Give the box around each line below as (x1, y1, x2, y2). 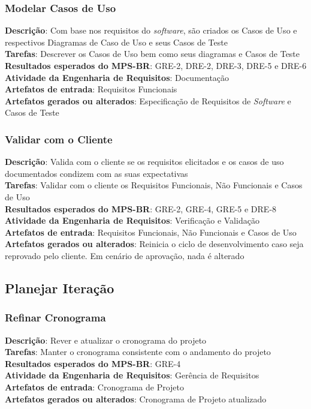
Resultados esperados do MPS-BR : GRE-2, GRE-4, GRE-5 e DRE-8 (5, 202, 277, 215)
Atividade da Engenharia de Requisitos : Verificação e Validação (5, 214, 259, 227)
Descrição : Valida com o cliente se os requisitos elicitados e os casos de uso (5, 155, 284, 168)
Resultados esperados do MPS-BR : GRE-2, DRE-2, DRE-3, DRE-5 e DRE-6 (5, 59, 307, 71)
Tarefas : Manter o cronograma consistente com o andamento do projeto (5, 345, 271, 358)
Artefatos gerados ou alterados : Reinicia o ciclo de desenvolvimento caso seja (5, 237, 304, 250)
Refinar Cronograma (5, 310, 106, 325)
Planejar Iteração (5, 278, 114, 297)
